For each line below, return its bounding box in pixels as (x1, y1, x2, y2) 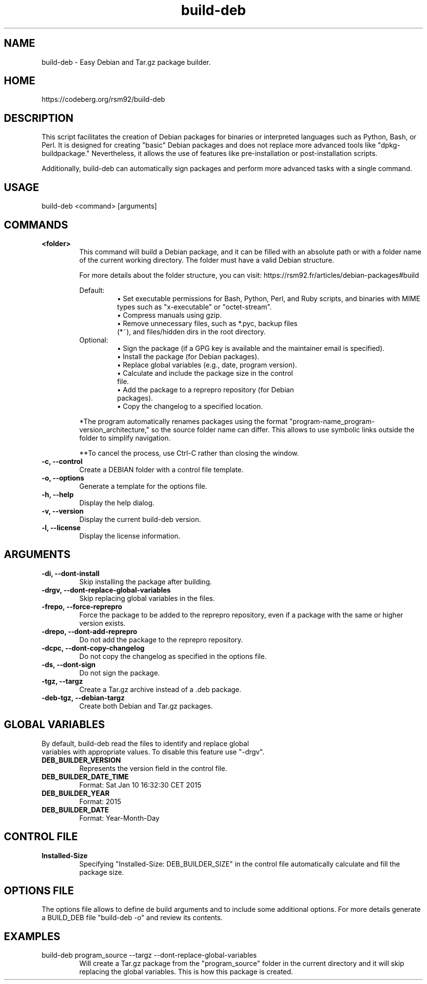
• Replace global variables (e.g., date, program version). (117, 360, 297, 369)
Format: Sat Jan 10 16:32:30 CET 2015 (79, 780, 201, 789)
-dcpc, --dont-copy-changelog (41, 643, 145, 652)
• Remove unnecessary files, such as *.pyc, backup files (117, 319, 298, 328)
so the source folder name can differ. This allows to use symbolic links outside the (151, 425, 415, 434)
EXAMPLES (4, 930, 60, 943)
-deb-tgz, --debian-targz (41, 693, 125, 702)
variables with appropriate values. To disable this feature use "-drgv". (41, 747, 265, 756)
